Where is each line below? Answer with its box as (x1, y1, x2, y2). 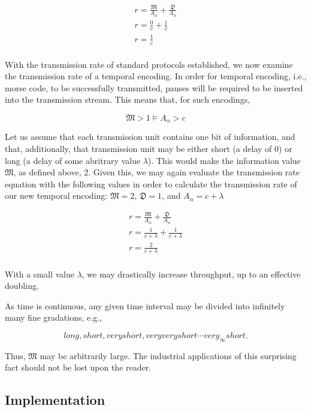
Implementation (5, 390, 105, 409)
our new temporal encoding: (5, 189, 108, 202)
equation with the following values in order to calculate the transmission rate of (5, 177, 297, 190)
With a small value (5, 267, 74, 280)
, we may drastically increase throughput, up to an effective (81, 267, 301, 280)
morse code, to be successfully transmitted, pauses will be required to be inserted (5, 81, 303, 94)
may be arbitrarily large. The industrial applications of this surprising (40, 349, 297, 362)
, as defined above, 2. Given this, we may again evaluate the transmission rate (13, 166, 300, 178)
